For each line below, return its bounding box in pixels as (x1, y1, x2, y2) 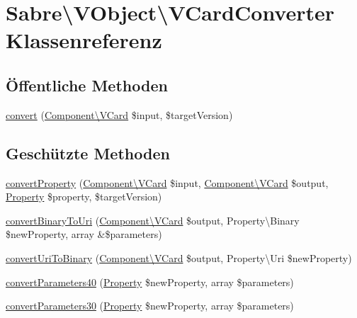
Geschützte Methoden (6, 142, 170, 164)
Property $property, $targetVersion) (6, 189, 162, 204)
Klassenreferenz (6, 25, 162, 55)
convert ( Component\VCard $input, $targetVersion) (6, 107, 233, 122)
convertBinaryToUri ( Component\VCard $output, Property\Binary (6, 212, 300, 227)
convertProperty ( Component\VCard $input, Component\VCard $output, (6, 175, 329, 190)
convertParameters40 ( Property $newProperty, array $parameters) (6, 274, 294, 289)
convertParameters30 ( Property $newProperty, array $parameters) (6, 298, 294, 313)
